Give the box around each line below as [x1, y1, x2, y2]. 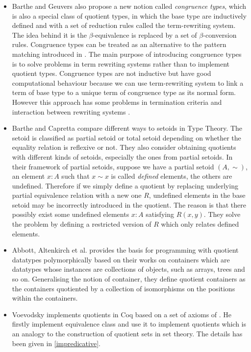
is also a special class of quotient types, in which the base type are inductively [12, 10, 247, 21]
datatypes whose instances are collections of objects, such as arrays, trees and [12, 264, 245, 274]
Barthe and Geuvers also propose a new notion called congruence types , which [12, 1, 247, 11]
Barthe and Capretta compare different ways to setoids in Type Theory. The [12, 123, 242, 133]
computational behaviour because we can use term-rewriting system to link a [12, 77, 244, 88]
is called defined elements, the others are [111, 171, 232, 181]
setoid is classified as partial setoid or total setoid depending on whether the [12, 132, 241, 142]
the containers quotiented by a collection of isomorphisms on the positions [12, 283, 235, 293]
